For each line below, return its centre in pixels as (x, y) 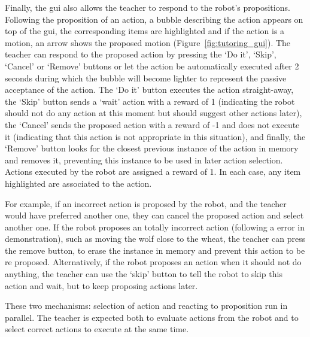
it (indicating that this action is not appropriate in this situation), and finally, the (155, 136)
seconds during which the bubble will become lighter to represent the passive (146, 78)
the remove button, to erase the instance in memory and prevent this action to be (155, 250)
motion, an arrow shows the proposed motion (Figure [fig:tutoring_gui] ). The (148, 42)
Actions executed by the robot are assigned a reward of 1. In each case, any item (153, 171)
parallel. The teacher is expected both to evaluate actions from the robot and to (152, 317)
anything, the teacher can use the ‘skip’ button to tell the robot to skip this (144, 274)
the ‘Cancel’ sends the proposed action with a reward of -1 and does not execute (152, 124)
